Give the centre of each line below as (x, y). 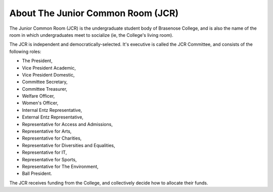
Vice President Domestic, (48, 75)
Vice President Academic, (49, 68)
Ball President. (37, 173)
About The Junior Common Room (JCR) (94, 13)
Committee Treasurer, (45, 89)
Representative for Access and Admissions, (67, 124)
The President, (37, 61)
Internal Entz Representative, (52, 110)
